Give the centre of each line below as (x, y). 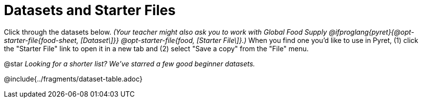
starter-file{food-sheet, (41, 40)
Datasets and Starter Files (90, 10)
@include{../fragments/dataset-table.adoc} (73, 79)
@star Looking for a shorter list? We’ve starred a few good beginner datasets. (130, 63)
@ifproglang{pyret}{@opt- (371, 32)
